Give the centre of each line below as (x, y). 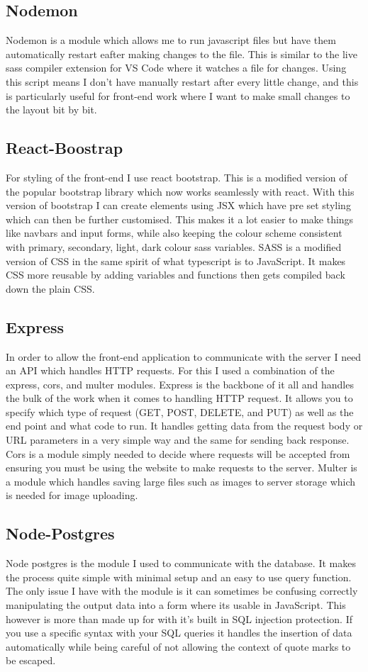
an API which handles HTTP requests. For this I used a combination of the (170, 370)
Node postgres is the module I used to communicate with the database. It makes (181, 563)
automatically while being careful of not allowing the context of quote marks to (178, 646)
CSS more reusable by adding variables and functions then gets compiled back (175, 275)
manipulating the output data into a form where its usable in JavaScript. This (176, 605)
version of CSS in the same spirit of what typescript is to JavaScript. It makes (176, 261)
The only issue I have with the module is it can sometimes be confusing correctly (182, 591)
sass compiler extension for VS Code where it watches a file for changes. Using (176, 68)
